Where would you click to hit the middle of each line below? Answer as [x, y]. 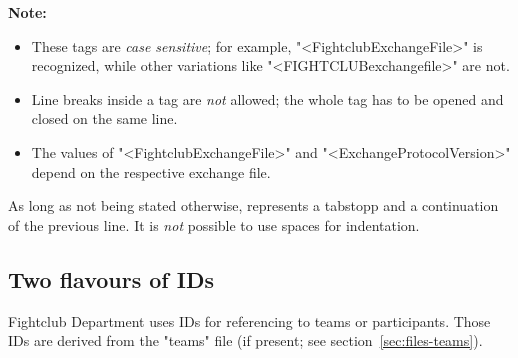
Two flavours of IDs [111, 278]
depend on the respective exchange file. [151, 171]
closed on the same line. [104, 118]
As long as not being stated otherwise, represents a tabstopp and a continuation [253, 205]
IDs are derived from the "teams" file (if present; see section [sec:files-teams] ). [245, 340]
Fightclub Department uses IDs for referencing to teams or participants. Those [249, 320]
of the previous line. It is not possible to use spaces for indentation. [214, 224]
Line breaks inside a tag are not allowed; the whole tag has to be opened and [267, 98]
